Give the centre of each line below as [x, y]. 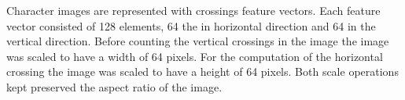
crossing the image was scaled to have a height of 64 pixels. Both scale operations [202, 71]
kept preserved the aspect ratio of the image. [114, 86]
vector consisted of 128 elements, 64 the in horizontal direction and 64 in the [191, 25]
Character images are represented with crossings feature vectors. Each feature [193, 10]
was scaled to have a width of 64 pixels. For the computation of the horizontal [195, 56]
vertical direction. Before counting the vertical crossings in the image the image [198, 41]
